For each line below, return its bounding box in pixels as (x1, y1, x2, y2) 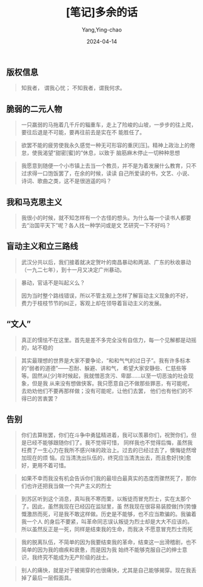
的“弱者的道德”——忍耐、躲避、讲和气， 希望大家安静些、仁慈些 (21, 364, 182, 371)
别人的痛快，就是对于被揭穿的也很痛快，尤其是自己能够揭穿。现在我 (21, 566, 191, 574)
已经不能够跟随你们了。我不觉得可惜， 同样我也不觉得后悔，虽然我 (26, 439, 193, 447)
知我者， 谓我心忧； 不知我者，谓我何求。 (21, 84, 125, 92)
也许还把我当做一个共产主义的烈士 (26, 482, 112, 490)
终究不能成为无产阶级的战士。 (37, 554, 112, 561)
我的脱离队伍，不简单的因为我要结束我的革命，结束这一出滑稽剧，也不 (21, 538, 197, 546)
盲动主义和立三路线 (6, 241, 78, 252)
